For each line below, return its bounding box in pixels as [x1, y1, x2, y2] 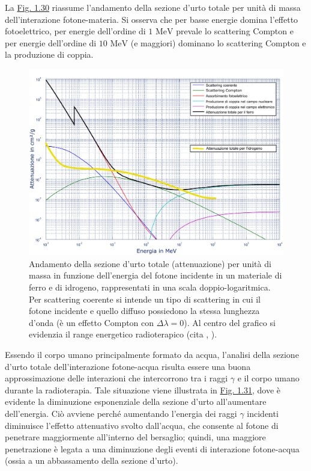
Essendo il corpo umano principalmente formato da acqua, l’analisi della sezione [5, 348, 299, 361]
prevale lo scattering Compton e [176, 25, 294, 37]
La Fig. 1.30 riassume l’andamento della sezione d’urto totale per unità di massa [5, 1, 301, 13]
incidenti [247, 407, 279, 419]
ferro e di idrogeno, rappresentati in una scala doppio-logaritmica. [29, 281, 271, 294]
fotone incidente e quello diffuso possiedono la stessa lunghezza [29, 304, 260, 317]
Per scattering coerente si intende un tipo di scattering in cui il [29, 292, 261, 305]
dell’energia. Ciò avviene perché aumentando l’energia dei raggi [5, 407, 237, 419]
